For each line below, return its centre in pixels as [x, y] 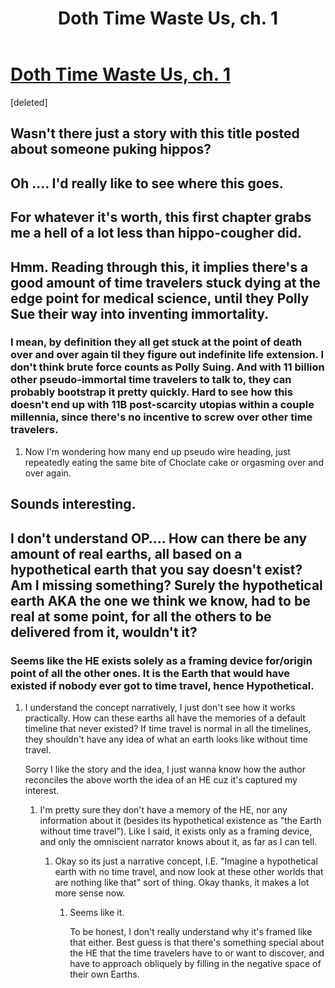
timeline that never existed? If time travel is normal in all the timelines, [168, 728]
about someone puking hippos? [111, 149]
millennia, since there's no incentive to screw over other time [161, 417]
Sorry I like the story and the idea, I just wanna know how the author [165, 769]
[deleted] [29, 102]
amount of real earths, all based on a [126, 553]
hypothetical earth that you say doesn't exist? [156, 569]
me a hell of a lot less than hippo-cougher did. [156, 233]
